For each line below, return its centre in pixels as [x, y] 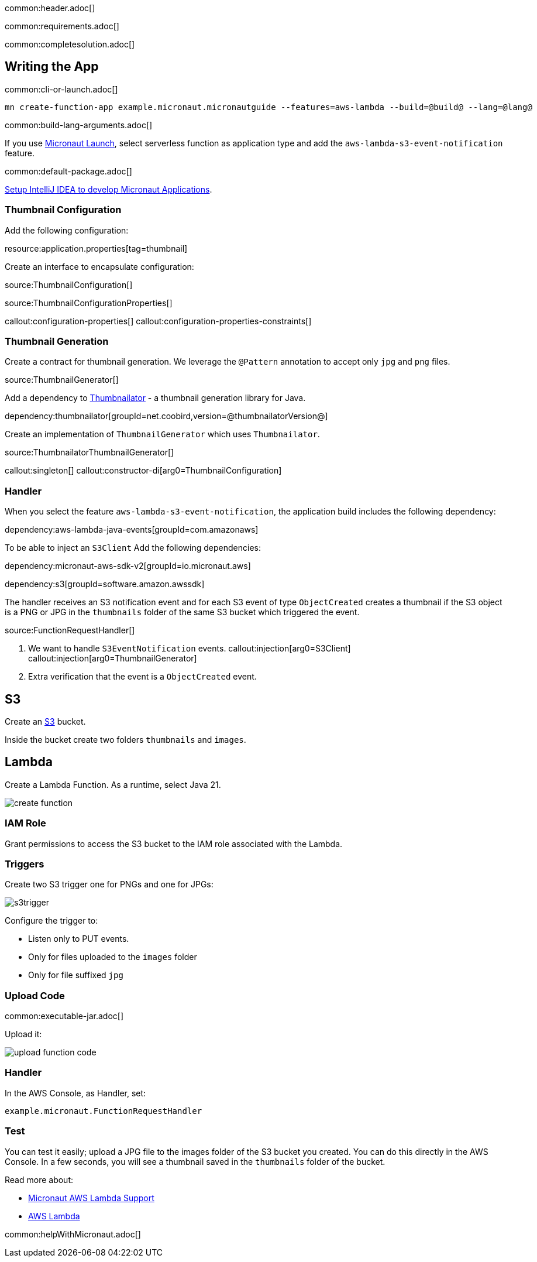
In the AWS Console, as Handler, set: [75, 1093]
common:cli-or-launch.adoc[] [61, 89]
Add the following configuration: [67, 230]
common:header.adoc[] [50, 8]
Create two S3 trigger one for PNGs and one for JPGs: [109, 884]
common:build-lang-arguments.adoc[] [79, 125]
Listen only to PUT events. [79, 939]
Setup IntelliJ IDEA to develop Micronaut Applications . [109, 189]
